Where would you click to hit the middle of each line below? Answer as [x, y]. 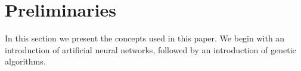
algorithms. [25, 61]
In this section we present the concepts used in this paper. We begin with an [145, 38]
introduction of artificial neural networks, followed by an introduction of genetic [150, 49]
